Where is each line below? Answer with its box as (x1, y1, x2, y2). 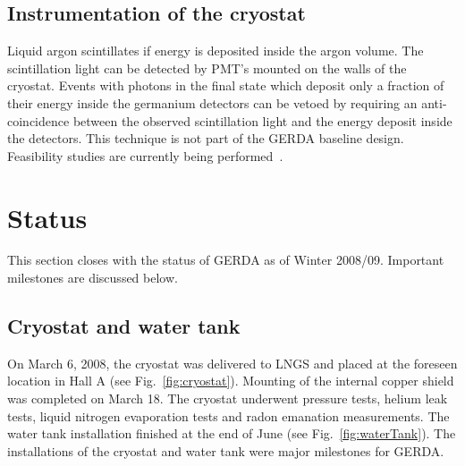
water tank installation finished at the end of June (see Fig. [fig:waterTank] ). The (7, 424, 456, 443)
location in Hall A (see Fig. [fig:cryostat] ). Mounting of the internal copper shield (7, 371, 454, 390)
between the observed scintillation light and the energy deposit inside (72, 111, 452, 130)
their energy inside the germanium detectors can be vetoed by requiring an (7, 93, 418, 112)
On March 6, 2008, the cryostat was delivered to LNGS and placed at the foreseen (7, 353, 458, 372)
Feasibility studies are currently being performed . (7, 146, 283, 165)
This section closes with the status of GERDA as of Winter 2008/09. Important (7, 250, 444, 269)
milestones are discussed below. (7, 268, 178, 287)
